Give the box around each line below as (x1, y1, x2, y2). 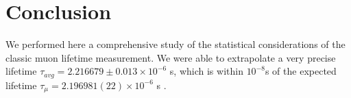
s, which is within (169, 64, 243, 78)
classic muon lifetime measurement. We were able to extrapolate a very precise (5, 50, 336, 64)
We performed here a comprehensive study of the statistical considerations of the (5, 37, 346, 51)
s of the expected (265, 64, 337, 78)
